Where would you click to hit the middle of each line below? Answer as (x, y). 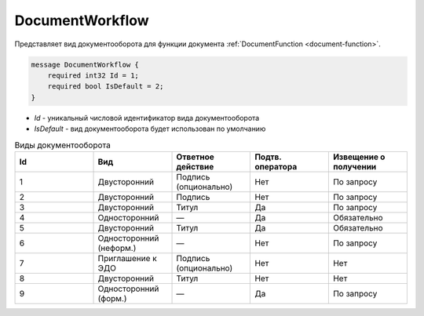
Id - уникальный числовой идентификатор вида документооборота (147, 118)
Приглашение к (127, 258)
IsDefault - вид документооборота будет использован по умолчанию (150, 129)
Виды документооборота (63, 145)
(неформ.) (117, 248)
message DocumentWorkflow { (85, 64)
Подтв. (268, 157)
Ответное (196, 157)
